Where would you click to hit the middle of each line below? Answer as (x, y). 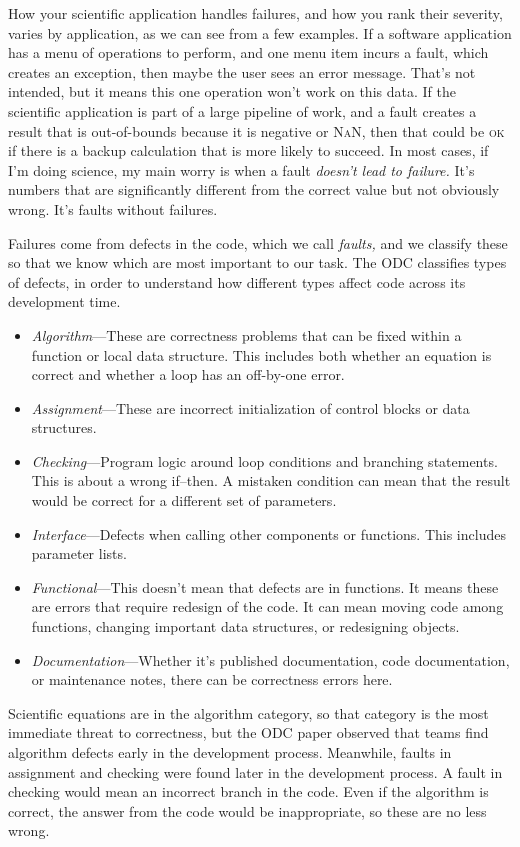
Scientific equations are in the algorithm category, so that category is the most (248, 712)
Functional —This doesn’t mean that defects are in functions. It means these (265, 586)
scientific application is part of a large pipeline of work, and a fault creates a (242, 110)
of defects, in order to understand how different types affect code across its (237, 281)
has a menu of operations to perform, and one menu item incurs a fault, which (248, 52)
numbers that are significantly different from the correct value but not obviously (254, 189)
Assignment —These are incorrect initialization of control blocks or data (250, 407)
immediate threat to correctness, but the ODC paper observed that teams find (248, 732)
